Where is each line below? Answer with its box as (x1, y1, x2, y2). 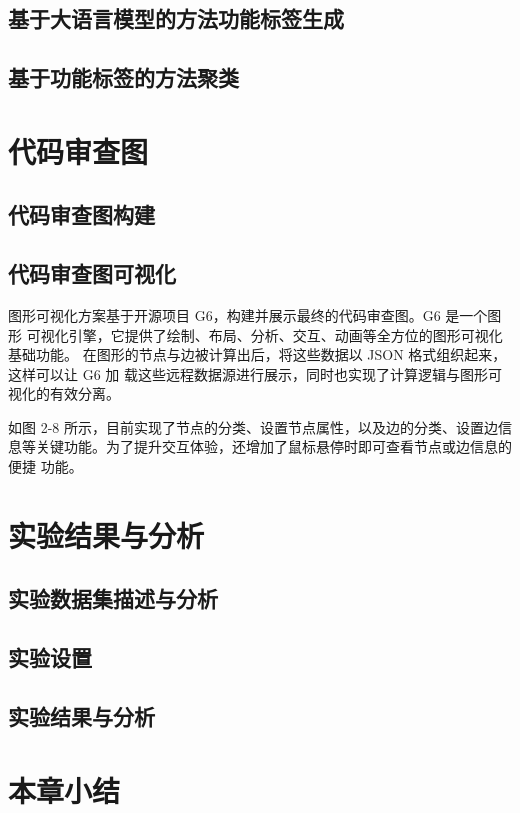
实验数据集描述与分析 (8, 583, 218, 614)
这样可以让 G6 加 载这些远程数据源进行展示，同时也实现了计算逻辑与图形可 (8, 363, 502, 384)
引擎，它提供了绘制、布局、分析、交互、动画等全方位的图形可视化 (68, 324, 503, 345)
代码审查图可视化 (8, 258, 176, 289)
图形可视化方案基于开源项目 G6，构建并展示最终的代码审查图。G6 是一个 (8, 304, 488, 325)
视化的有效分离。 (8, 383, 120, 404)
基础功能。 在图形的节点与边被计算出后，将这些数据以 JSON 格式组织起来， (8, 344, 507, 365)
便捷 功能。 (8, 456, 83, 477)
